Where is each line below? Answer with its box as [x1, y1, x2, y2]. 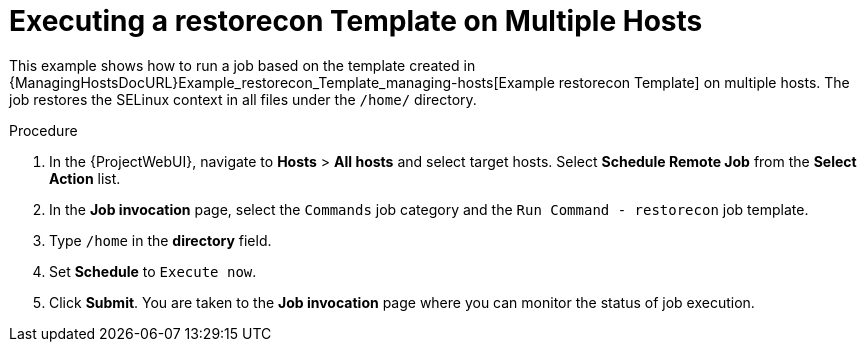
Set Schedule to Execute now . [49, 262, 257, 280]
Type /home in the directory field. [49, 231, 272, 249]
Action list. [49, 169, 121, 187]
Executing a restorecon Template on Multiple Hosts [9, 4, 703, 38]
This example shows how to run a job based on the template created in [9, 56, 476, 74]
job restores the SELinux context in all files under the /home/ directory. [9, 90, 477, 108]
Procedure [9, 121, 78, 139]
